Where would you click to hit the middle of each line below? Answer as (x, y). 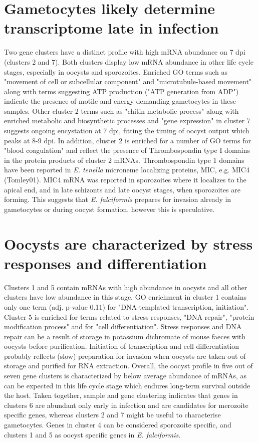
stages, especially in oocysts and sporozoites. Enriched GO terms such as (116, 71)
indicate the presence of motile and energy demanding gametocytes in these (120, 101)
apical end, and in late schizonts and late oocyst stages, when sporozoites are (122, 189)
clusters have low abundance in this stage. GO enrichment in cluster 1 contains (125, 297)
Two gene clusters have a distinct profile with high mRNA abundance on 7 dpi (125, 52)
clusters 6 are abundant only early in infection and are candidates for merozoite (126, 405)
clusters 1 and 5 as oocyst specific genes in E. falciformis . (92, 434)
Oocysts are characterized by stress (128, 243)
